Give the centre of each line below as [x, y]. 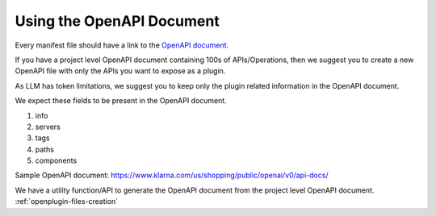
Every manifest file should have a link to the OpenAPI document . [122, 45]
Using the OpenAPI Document [117, 21]
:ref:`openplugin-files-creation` [67, 201]
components [56, 160]
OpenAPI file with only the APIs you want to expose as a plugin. [120, 71]
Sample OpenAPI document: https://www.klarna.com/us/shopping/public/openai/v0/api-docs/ [172, 175]
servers [48, 127]
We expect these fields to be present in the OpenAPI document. [121, 101]
